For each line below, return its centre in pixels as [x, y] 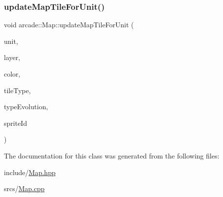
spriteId [16, 123]
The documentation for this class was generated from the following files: [112, 155]
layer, [12, 57]
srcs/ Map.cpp [24, 188]
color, [12, 74]
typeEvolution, [26, 107]
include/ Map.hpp [30, 172]
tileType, [17, 90]
